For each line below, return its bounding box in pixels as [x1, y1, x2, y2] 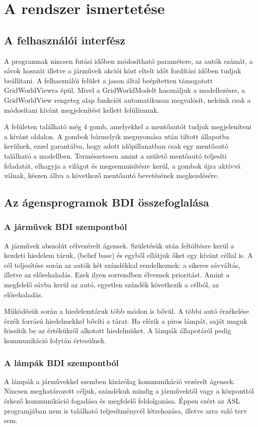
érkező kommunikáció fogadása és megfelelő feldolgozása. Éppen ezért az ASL [4, 396, 240, 406]
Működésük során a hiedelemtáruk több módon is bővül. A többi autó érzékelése [4, 306, 249, 316]
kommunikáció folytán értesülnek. [4, 335, 106, 346]
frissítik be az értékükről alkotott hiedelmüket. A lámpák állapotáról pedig [4, 325, 231, 336]
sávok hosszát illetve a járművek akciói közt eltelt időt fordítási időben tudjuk [4, 65, 241, 76]
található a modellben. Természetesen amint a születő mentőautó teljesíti [4, 150, 227, 161]
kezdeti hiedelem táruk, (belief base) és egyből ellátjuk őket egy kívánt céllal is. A [4, 250, 253, 260]
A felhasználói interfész [4, 32, 126, 47]
